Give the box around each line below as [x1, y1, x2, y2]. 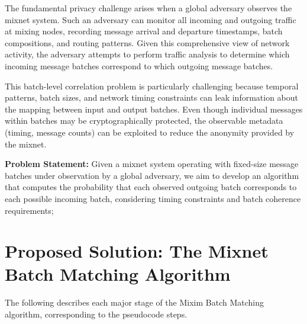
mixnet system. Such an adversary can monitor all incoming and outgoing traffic [5, 13, 296, 25]
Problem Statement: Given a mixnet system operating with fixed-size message [5, 158, 299, 170]
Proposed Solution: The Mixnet [5, 239, 269, 263]
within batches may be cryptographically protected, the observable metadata [5, 114, 283, 127]
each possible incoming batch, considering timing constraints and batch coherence [5, 192, 301, 204]
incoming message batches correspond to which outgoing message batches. [5, 59, 273, 72]
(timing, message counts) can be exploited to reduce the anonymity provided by [5, 126, 295, 138]
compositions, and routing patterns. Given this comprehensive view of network [5, 36, 290, 49]
